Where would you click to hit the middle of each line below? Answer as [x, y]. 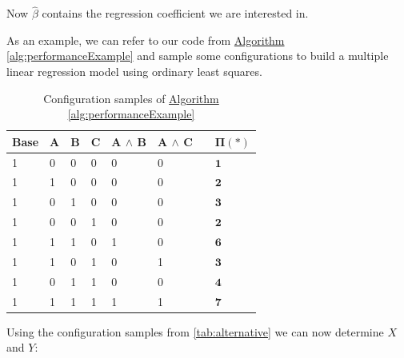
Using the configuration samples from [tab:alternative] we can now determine [195, 331]
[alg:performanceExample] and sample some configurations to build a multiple [198, 56]
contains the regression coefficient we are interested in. [175, 13]
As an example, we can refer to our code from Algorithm [146, 40]
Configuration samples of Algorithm [131, 98]
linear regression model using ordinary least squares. [134, 71]
